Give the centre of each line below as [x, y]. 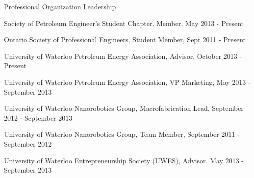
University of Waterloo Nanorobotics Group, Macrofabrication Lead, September [124, 108]
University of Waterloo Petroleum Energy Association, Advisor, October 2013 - [123, 56]
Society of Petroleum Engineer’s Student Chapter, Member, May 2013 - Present [124, 23]
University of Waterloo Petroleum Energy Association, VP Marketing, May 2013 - [127, 82]
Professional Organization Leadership [60, 6]
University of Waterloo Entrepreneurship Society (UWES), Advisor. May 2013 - [124, 160]
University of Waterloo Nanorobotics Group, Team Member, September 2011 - [122, 134]
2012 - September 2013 [38, 117]
